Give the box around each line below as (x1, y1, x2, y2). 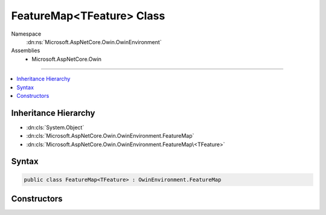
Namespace (11, 30, 42, 37)
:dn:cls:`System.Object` (26, 124, 85, 131)
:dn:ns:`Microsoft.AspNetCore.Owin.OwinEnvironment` (26, 38, 162, 45)
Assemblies (11, 47, 40, 54)
